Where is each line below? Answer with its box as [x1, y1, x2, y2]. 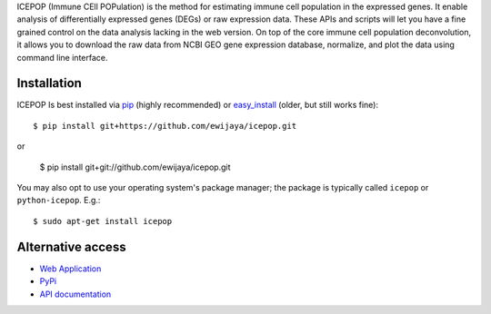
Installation [16, 75, 82, 91]
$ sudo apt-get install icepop [33, 216, 173, 226]
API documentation [39, 289, 112, 299]
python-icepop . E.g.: [16, 195, 101, 206]
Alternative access [16, 239, 126, 254]
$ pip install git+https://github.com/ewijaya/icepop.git [33, 121, 297, 131]
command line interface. [16, 52, 108, 63]
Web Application [39, 263, 102, 274]
